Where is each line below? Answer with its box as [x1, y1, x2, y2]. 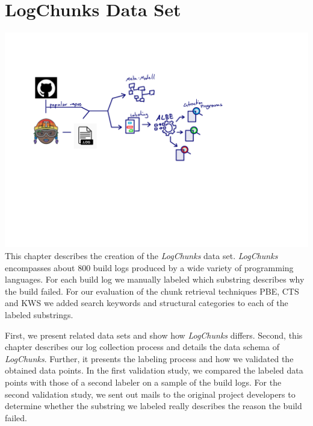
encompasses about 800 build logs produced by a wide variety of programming [5, 261, 294, 274]
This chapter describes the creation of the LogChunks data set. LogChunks [5, 249, 278, 262]
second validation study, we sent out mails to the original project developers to [5, 387, 296, 400]
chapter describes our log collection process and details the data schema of [5, 340, 279, 353]
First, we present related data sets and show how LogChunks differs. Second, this [5, 328, 303, 341]
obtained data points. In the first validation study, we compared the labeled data [5, 364, 303, 377]
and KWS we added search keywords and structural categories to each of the [5, 296, 288, 309]
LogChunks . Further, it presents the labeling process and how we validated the [5, 352, 294, 365]
